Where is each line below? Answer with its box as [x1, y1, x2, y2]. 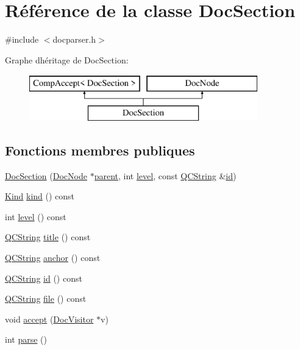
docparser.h [52, 33, 96, 46]
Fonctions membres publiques [5, 140, 195, 159]
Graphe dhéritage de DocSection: [5, 53, 129, 66]
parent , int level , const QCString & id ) [94, 169, 237, 182]
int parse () [5, 333, 47, 346]
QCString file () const [5, 292, 87, 305]
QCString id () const [5, 271, 82, 284]
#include [5, 33, 39, 46]
